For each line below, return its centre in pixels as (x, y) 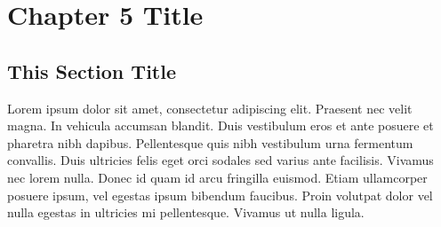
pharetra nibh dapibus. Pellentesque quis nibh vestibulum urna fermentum (210, 142)
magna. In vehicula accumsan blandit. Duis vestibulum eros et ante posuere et (220, 125)
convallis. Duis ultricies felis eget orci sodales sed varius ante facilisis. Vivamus (220, 160)
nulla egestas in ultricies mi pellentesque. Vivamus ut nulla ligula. (186, 212)
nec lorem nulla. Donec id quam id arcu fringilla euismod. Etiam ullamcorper (217, 177)
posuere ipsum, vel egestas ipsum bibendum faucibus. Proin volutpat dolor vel (220, 195)
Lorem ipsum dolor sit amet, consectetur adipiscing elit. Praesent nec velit (210, 108)
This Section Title (92, 70)
